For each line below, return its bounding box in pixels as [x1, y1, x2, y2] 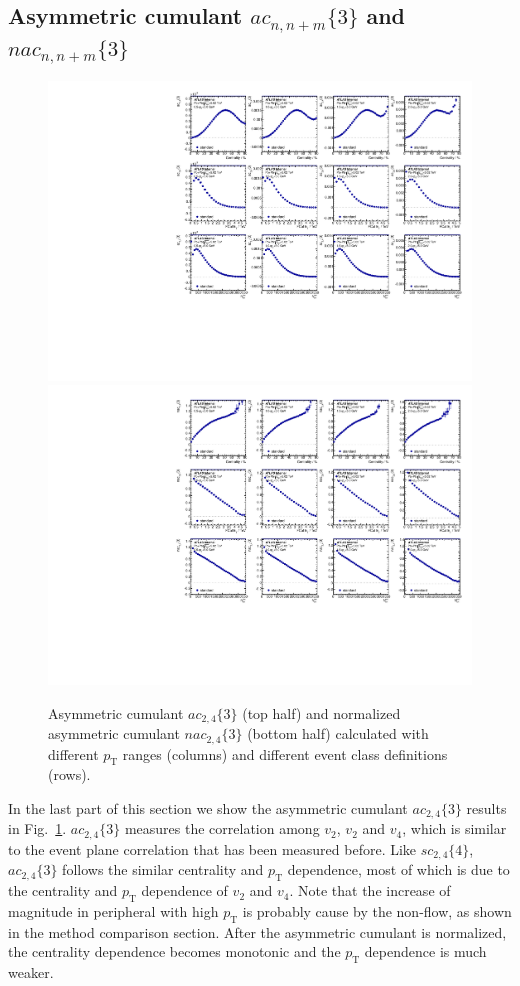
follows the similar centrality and [62, 859, 264, 880]
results [466, 797, 507, 818]
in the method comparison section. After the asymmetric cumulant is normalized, [8, 921, 507, 942]
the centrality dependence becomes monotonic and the [8, 941, 341, 962]
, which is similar [402, 818, 507, 839]
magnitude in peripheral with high [8, 900, 219, 921]
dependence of [141, 880, 228, 901]
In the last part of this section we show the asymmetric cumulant [8, 797, 408, 818]
